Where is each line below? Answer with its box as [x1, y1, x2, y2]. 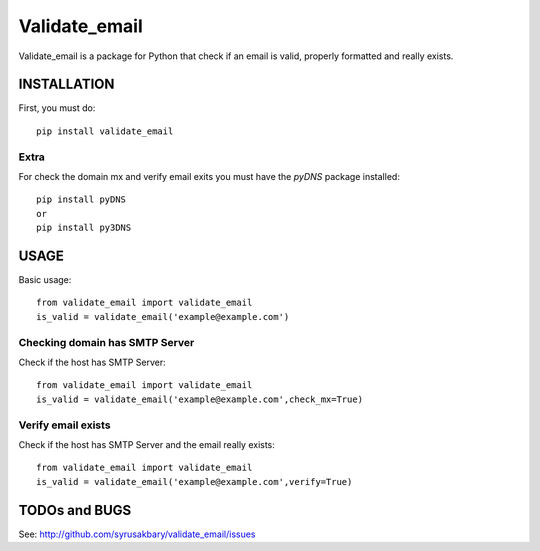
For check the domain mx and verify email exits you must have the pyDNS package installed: [18, 170, 400, 182]
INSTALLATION [18, 76, 115, 93]
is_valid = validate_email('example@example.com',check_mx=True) [36, 393, 364, 405]
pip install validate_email [36, 125, 174, 137]
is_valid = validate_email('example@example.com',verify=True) [36, 476, 353, 487]
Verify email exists [18, 418, 111, 432]
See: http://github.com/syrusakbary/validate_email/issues [18, 528, 256, 540]
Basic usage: [18, 274, 72, 286]
